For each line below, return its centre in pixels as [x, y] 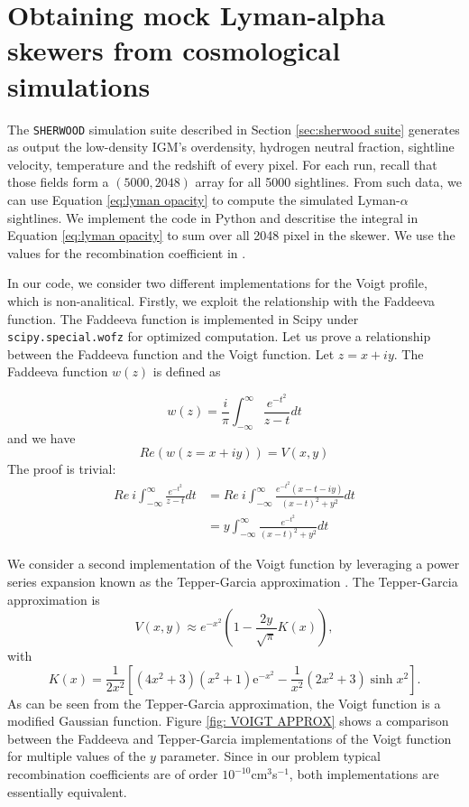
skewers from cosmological [174, 50]
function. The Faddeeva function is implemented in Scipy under [183, 318]
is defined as [187, 371]
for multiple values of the [77, 756]
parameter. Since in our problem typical [270, 756]
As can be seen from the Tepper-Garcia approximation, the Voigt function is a [224, 703]
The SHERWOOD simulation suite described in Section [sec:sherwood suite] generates [234, 129]
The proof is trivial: [62, 469]
